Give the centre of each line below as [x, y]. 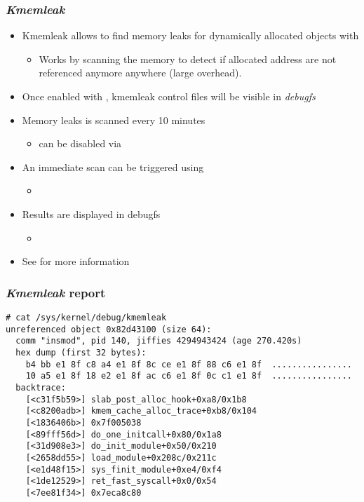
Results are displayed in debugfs [91, 213]
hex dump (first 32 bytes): [81, 352]
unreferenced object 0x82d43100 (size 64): [109, 329]
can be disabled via [80, 143]
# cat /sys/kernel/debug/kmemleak [86, 317]
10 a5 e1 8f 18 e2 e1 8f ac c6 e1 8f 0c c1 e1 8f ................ [189, 376]
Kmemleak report [56, 292]
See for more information [76, 261]
